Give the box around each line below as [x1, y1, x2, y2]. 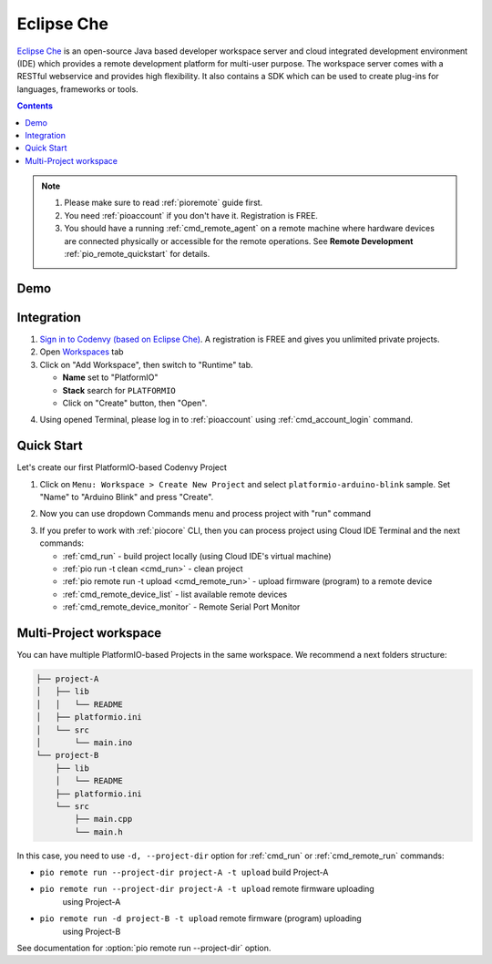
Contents [16, 100, 54, 111]
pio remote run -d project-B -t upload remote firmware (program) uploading [39, 913, 362, 924]
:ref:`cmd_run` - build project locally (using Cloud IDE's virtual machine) [62, 550, 332, 561]
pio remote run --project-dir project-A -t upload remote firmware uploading [39, 884, 375, 895]
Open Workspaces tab [39, 346, 124, 357]
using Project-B [62, 926, 121, 937]
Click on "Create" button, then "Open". [62, 397, 208, 408]
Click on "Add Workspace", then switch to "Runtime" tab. [39, 359, 254, 370]
